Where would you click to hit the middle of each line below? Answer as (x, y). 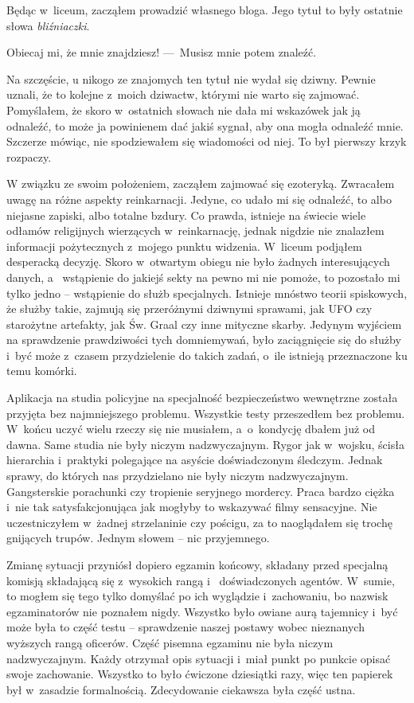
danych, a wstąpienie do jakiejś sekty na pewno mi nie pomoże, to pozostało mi (203, 277)
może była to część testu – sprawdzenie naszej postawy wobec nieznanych (186, 627)
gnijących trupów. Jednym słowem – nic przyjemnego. (138, 538)
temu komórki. (42, 371)
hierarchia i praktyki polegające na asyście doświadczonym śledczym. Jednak (195, 460)
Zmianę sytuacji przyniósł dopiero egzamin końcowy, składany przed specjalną (197, 564)
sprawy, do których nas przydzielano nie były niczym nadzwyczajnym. (178, 476)
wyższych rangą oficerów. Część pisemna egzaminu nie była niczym (170, 642)
